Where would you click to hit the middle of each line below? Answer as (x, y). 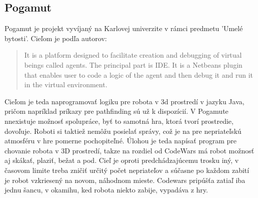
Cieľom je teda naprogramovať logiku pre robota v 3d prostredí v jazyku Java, (124, 101)
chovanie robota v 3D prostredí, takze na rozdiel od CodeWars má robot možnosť (129, 150)
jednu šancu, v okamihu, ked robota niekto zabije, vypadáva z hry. (106, 190)
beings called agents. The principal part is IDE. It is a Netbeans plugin (133, 64)
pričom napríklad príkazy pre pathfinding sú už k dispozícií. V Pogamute (116, 111)
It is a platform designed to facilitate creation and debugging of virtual (133, 55)
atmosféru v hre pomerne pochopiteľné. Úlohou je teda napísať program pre (120, 141)
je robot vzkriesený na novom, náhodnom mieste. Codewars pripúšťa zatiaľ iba (125, 180)
